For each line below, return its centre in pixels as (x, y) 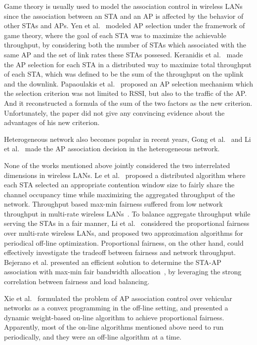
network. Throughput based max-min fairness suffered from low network (113, 204)
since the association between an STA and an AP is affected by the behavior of (124, 16)
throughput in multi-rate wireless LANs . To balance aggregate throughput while (127, 213)
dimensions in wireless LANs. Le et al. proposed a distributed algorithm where (125, 175)
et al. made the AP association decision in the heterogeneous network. (112, 149)
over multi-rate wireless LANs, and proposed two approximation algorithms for (124, 233)
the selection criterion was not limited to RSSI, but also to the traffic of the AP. (126, 93)
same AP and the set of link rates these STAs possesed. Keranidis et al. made (124, 54)
